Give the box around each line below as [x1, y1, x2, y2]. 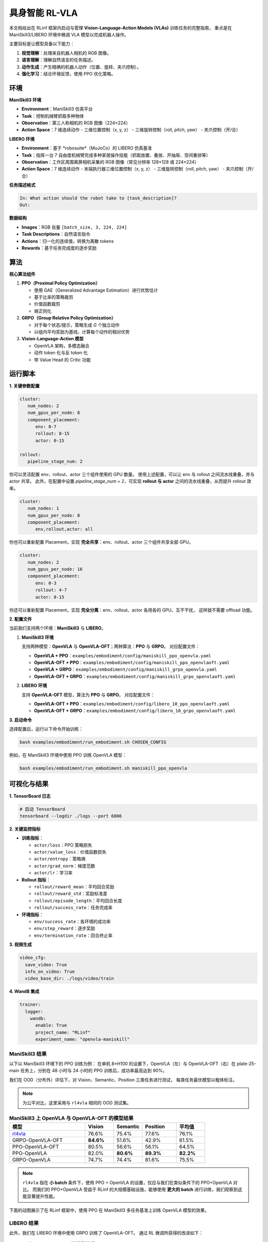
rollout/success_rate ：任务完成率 [34, 905, 113, 911]
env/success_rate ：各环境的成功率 [34, 918, 111, 924]
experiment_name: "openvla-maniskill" [35, 1036, 130, 1042]
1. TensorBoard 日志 [9, 793, 51, 799]
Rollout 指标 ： [21, 877, 51, 883]
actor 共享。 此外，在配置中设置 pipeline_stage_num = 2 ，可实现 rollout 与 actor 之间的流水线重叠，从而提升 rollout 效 [9, 478, 252, 484]
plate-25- [236, 1061, 257, 1067]
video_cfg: [19, 955, 46, 961]
